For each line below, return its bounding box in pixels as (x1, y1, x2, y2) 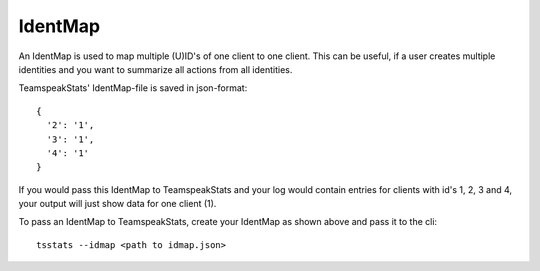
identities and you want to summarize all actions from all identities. (18, 63, 293, 75)
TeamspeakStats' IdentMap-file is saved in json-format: (18, 82, 248, 94)
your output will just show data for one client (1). (18, 198, 217, 210)
